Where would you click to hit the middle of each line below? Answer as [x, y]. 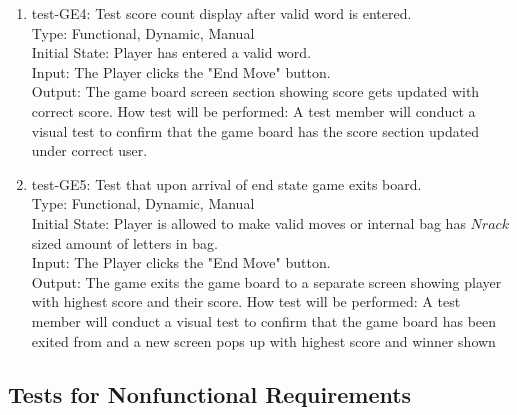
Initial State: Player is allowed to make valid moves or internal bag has [248, 222]
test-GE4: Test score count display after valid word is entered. [221, 13]
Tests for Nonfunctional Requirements [210, 394]
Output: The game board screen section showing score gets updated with [255, 91]
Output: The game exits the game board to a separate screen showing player [266, 281]
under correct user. [89, 150]
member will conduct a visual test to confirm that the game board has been [264, 320]
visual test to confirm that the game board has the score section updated [255, 130]
